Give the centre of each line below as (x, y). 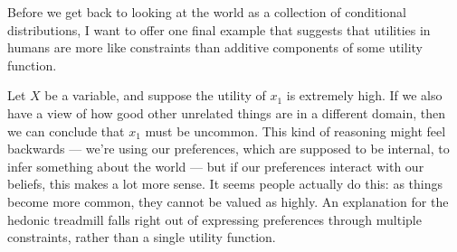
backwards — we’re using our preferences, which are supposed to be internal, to (228, 149)
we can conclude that (66, 131)
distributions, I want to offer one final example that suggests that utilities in (219, 29)
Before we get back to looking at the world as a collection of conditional (207, 12)
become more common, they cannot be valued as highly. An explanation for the (228, 201)
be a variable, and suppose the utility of (155, 95)
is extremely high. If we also (364, 95)
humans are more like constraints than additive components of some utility (215, 47)
